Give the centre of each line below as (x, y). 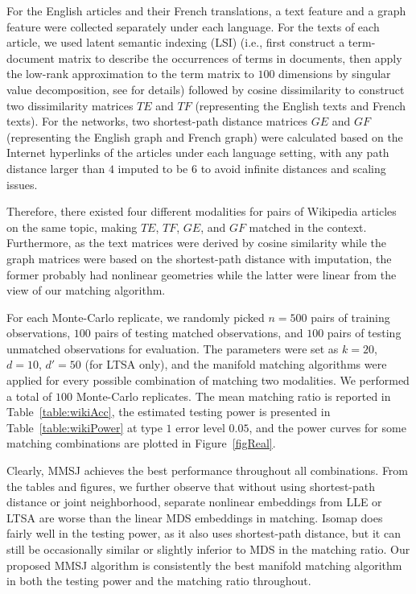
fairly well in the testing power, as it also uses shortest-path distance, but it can (204, 533)
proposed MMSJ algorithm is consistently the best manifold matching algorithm (204, 565)
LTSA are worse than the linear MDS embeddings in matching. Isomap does (195, 517)
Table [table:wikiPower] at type (84, 427)
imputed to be (153, 168)
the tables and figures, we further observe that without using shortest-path (191, 486)
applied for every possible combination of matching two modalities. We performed (208, 380)
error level (200, 427)
